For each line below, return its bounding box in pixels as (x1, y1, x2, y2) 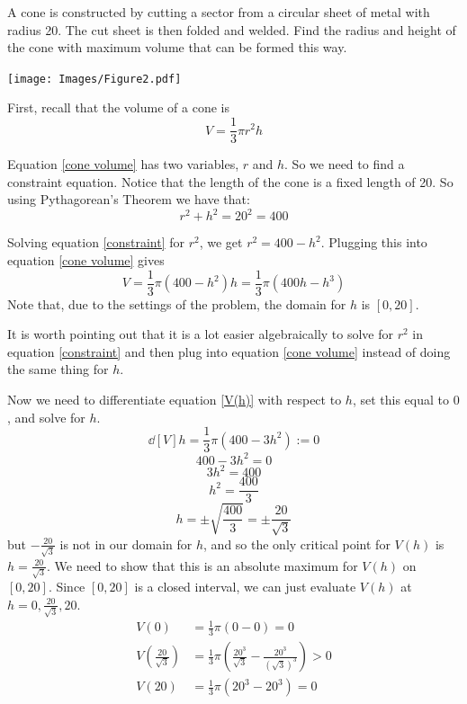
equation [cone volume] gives (7, 250, 165, 269)
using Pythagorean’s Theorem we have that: (7, 190, 250, 209)
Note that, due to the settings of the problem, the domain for (7, 294, 346, 313)
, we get (199, 233, 243, 252)
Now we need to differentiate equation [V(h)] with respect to (7, 390, 342, 408)
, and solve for (7, 407, 85, 426)
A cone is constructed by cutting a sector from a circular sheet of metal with (7, 3, 430, 21)
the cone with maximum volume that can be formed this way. (7, 38, 347, 57)
